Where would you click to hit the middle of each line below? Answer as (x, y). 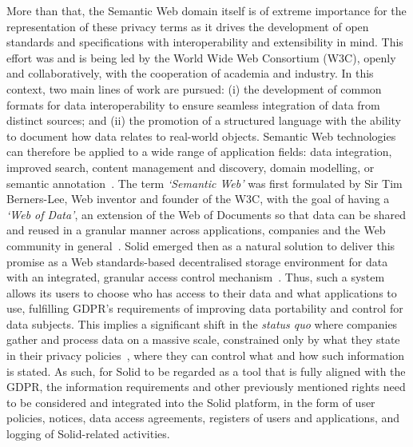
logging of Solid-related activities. (88, 434)
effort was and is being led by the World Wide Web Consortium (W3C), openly (201, 57)
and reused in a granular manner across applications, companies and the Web (196, 230)
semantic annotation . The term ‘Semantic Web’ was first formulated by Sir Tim (205, 183)
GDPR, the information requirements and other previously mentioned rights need (206, 387)
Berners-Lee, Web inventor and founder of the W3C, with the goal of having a (198, 199)
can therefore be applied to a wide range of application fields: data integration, (199, 152)
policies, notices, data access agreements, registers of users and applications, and (203, 418)
